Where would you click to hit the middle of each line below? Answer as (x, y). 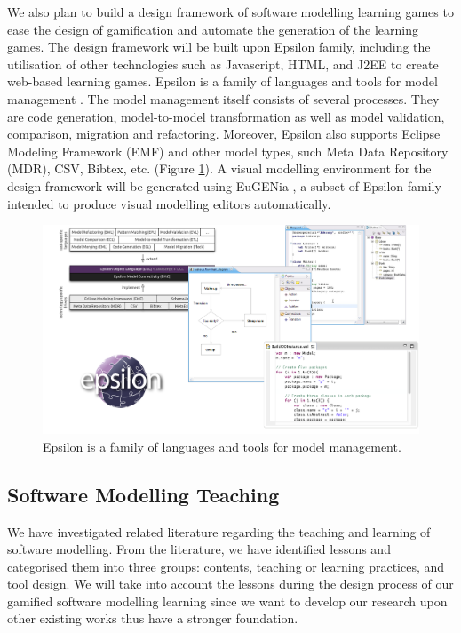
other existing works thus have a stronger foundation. (153, 618)
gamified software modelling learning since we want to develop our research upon (227, 601)
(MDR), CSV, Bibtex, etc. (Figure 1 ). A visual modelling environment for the (219, 168)
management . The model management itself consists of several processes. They (223, 98)
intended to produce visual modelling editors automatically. (169, 203)
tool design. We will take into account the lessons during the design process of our (230, 584)
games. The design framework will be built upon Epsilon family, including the (219, 47)
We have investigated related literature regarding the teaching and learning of (219, 531)
